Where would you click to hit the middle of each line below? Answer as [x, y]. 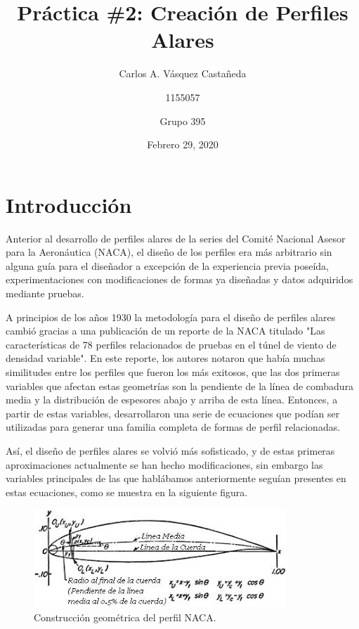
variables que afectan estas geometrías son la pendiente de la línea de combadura [180, 385]
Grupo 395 [183, 121]
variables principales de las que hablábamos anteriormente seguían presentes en [176, 478]
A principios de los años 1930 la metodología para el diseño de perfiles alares [171, 317]
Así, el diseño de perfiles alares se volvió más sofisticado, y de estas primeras [170, 450]
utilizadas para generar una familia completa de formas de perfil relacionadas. [173, 427]
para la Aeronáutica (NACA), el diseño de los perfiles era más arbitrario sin [169, 252]
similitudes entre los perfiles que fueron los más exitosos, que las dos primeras [173, 371]
